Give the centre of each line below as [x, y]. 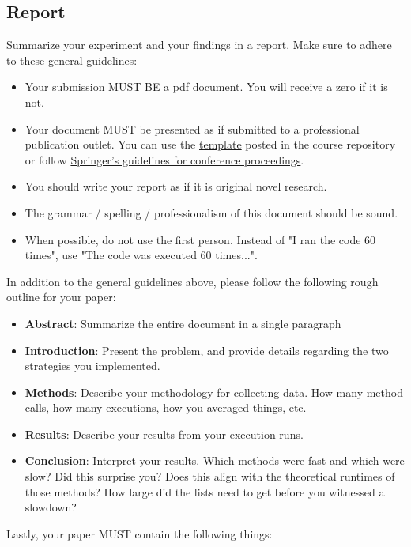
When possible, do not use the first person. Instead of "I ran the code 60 [200, 239]
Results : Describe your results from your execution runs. [164, 434]
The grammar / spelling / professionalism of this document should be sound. [211, 212]
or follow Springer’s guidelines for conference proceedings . [164, 159]
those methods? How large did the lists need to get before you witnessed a [205, 491]
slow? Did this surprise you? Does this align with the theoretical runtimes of [210, 476]
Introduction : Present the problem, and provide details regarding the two [207, 350]
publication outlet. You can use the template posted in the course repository [210, 144]
